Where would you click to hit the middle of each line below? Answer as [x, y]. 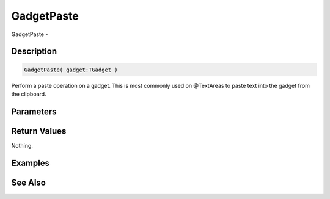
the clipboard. [29, 94]
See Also [28, 182]
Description [34, 52]
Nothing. [22, 145]
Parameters [34, 111]
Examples [31, 163]
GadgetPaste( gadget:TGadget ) [71, 70]
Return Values [39, 131]
